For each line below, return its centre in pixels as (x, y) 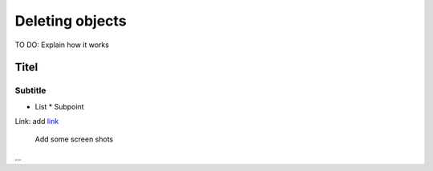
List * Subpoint (59, 106)
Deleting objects (71, 21)
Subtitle (30, 90)
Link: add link (37, 121)
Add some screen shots (74, 139)
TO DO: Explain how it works (62, 45)
